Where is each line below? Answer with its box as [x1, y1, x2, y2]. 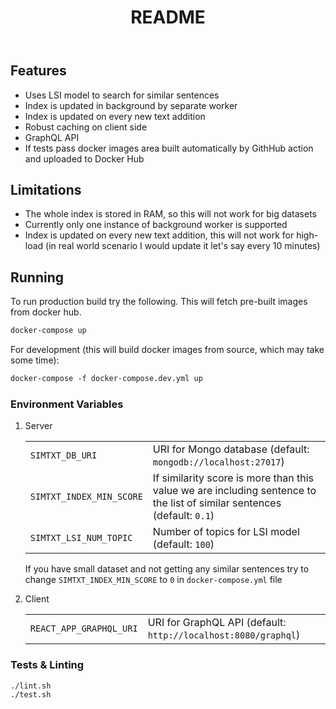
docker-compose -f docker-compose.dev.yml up [10, 374, 203, 384]
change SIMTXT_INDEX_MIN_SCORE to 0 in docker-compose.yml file [24, 574, 283, 586]
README [130, 6, 206, 29]
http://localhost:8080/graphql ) [147, 628, 301, 642]
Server [24, 420, 53, 432]
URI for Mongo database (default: [152, 442, 310, 456]
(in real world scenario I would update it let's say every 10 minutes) [45, 240, 321, 252]
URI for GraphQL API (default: [147, 616, 287, 630]
